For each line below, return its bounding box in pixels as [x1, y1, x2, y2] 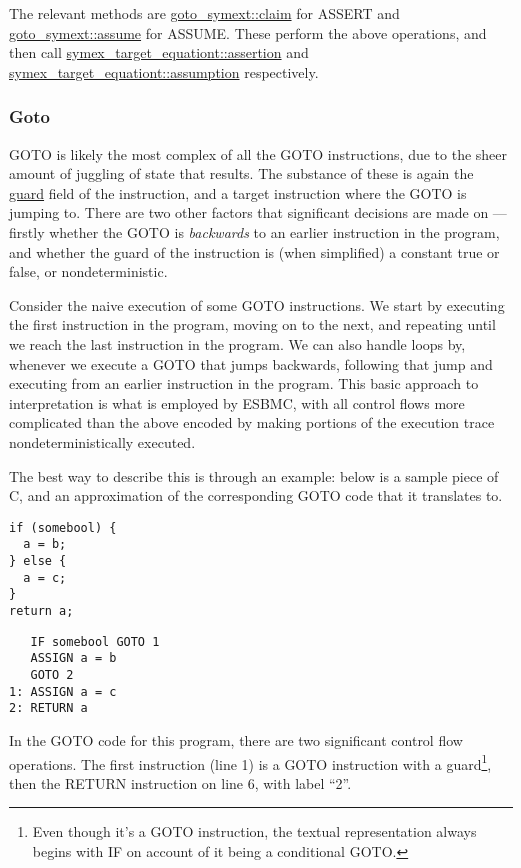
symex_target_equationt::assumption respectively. [9, 61, 319, 82]
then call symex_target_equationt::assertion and [9, 42, 309, 63]
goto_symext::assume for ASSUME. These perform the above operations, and [9, 22, 487, 43]
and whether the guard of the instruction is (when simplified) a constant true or [9, 241, 500, 262]
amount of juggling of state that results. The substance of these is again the [9, 163, 474, 184]
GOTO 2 [30, 667, 74, 682]
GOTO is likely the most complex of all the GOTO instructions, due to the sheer [9, 143, 508, 164]
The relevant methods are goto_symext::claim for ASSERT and [9, 3, 400, 23]
